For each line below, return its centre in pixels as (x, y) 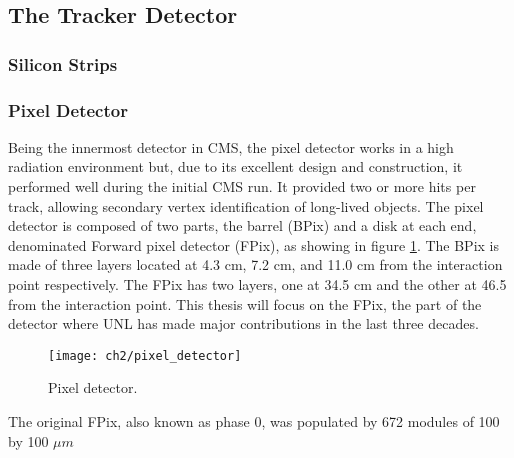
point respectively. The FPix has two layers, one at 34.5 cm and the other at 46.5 (257, 284)
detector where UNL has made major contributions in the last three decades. (243, 323)
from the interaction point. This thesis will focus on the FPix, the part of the (245, 303)
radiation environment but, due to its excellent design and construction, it (235, 166)
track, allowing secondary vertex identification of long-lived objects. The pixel (246, 205)
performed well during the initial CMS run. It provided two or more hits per (242, 186)
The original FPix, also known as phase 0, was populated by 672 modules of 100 (254, 421)
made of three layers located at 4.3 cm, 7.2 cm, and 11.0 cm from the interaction (255, 264)
